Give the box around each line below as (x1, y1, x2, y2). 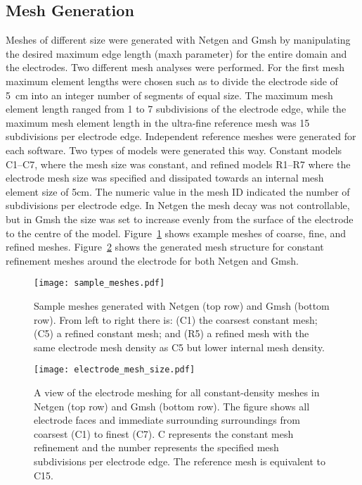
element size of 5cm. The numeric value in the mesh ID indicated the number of (6, 184, 350, 199)
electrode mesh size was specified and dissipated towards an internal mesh (6, 170, 324, 185)
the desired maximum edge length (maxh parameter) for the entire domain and (6, 46, 347, 61)
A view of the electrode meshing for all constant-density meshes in (34, 384, 320, 399)
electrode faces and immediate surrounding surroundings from (34, 412, 300, 427)
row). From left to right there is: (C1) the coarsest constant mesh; (34, 312, 318, 327)
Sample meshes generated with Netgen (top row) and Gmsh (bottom (34, 298, 330, 313)
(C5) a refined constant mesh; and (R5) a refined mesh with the (34, 326, 309, 341)
